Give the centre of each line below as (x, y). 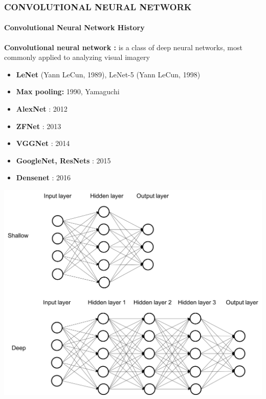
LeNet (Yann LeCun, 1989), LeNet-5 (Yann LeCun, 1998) (108, 74)
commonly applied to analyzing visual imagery (77, 57)
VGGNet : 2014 (43, 143)
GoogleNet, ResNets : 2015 (63, 160)
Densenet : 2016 (43, 177)
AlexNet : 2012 (42, 109)
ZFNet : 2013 (39, 126)
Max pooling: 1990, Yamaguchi (68, 91)
